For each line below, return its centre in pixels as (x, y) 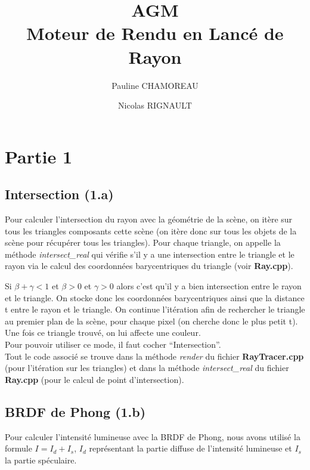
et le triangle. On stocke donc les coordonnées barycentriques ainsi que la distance (155, 297)
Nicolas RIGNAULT (155, 105)
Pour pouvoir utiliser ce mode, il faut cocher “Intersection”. (113, 344)
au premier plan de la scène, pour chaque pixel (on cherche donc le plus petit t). (151, 321)
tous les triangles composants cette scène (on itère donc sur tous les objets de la (151, 231)
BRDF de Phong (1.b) (75, 411)
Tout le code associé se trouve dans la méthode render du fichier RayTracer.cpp (154, 356)
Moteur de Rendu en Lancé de (155, 33)
